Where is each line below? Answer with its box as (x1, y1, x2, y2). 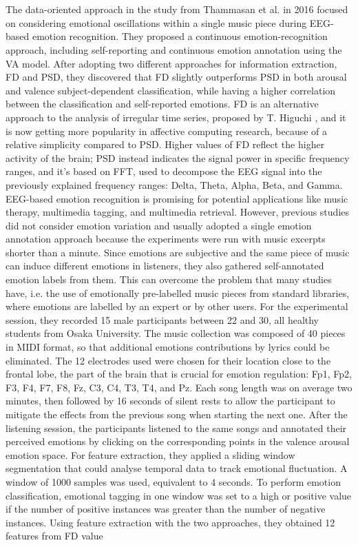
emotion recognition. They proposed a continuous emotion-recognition (32, 29, 328, 43)
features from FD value (6, 528, 103, 543)
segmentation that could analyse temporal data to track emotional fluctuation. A (6, 461, 348, 475)
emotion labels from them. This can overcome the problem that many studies (6, 272, 332, 287)
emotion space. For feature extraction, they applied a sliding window (6, 447, 295, 462)
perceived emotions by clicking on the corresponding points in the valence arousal (6, 434, 350, 449)
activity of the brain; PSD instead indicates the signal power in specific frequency (6, 150, 350, 165)
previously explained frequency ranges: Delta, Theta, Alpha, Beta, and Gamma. (6, 177, 343, 192)
